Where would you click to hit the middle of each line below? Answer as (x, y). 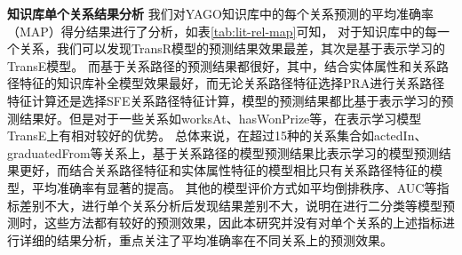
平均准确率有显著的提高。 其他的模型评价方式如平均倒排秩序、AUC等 (234, 187)
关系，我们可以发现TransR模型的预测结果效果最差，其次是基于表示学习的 (232, 48)
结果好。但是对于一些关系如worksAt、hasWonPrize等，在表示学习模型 (220, 118)
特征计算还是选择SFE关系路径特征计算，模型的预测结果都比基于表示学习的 (224, 100)
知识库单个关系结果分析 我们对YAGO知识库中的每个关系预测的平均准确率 (220, 13)
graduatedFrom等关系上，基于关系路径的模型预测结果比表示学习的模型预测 (223, 152)
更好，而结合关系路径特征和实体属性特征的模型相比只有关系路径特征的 (224, 170)
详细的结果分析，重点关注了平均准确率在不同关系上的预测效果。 (206, 239)
